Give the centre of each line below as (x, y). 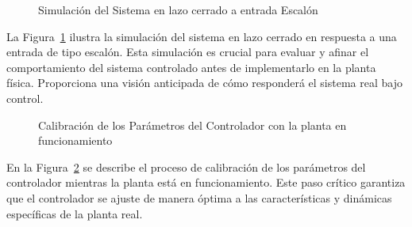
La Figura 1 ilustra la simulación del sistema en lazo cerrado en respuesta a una (202, 36)
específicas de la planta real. (75, 213)
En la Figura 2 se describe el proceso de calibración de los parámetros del (186, 166)
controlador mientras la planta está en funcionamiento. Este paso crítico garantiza (206, 182)
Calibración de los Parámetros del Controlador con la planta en (193, 125)
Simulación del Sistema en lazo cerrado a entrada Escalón (178, 9)
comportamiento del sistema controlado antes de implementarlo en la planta (191, 67)
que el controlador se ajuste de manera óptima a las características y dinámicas (199, 197)
